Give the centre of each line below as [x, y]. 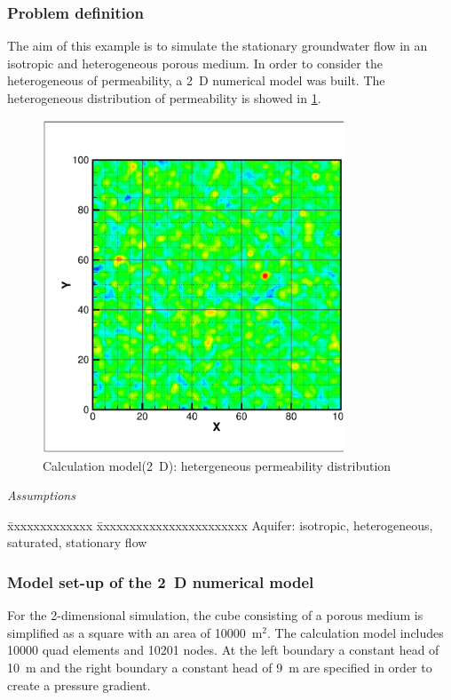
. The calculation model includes [355, 632]
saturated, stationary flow [77, 542]
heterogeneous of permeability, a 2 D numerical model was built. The [196, 80]
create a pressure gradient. [79, 684]
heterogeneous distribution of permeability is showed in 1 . [164, 98]
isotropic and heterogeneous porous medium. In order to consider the [195, 63]
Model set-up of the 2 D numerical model [161, 581]
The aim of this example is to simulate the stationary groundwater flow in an [218, 46]
